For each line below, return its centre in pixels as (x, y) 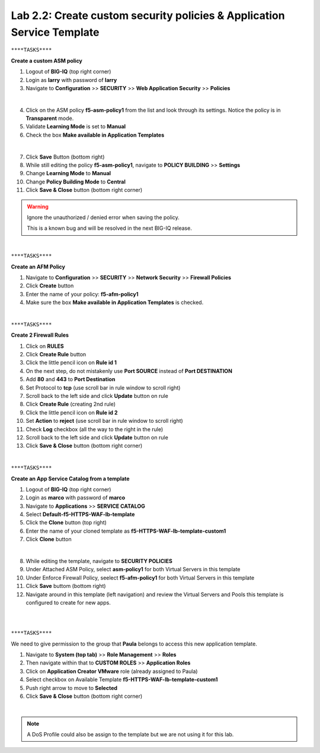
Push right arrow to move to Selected (72, 688)
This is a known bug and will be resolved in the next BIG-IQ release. (109, 228)
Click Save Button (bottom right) (65, 157)
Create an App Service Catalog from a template (70, 479)
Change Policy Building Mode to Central (76, 182)
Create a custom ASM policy (47, 61)
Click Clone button (49, 539)
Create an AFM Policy (38, 267)
